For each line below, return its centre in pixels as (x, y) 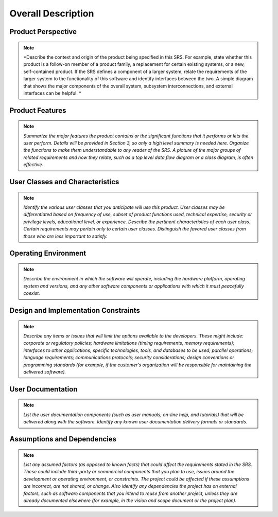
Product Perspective (43, 32)
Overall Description (52, 13)
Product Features (38, 110)
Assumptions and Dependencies (63, 439)
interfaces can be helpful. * (53, 93)
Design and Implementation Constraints (75, 310)
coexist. (32, 293)
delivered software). (45, 372)
